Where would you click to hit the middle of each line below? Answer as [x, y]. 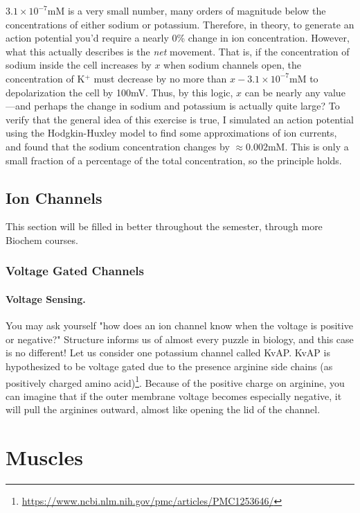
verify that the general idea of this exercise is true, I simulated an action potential [180, 119]
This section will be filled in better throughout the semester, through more [164, 226]
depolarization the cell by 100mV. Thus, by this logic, [119, 92]
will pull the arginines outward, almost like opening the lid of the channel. [163, 409]
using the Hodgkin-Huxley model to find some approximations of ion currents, [171, 133]
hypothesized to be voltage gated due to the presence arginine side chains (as [169, 366]
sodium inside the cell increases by [79, 65]
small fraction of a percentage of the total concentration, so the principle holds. [174, 160]
